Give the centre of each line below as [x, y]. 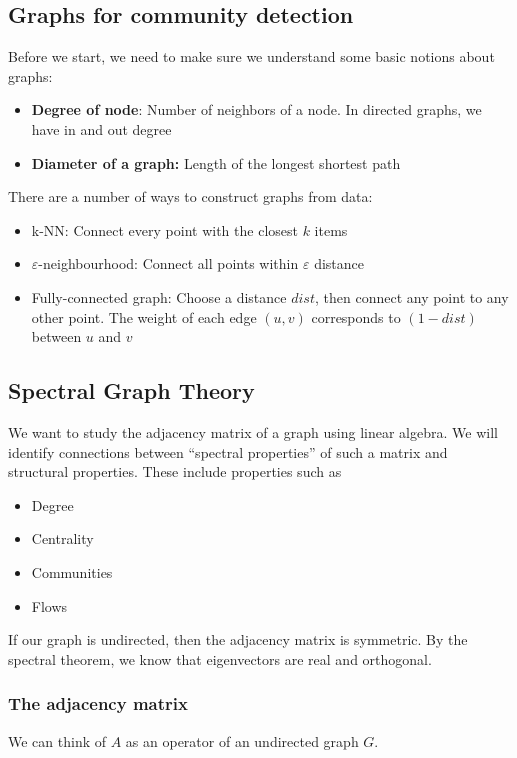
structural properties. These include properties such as [175, 471]
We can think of [57, 740]
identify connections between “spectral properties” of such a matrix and [228, 451]
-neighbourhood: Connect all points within [168, 263]
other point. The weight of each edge [144, 316]
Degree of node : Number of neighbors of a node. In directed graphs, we [256, 109]
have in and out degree [101, 128]
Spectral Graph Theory [131, 390]
